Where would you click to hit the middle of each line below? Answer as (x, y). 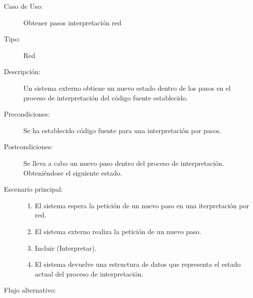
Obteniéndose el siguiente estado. (73, 172)
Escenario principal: (33, 189)
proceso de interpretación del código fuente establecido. (106, 97)
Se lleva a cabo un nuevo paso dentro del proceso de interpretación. (124, 163)
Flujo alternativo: (30, 290)
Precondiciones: (27, 114)
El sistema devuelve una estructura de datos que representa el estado (138, 264)
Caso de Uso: (23, 6)
